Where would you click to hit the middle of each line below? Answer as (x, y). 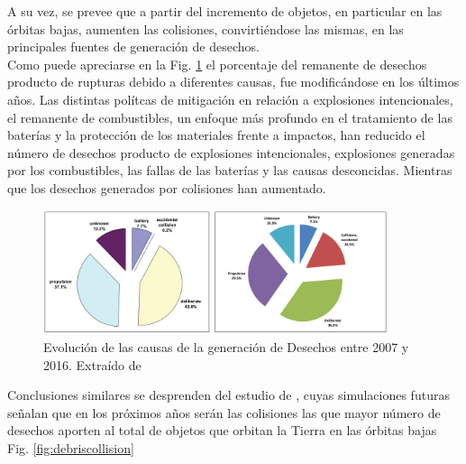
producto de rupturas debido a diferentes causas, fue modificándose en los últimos (233, 82)
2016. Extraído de (92, 364)
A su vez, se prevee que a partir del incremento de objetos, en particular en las (225, 11)
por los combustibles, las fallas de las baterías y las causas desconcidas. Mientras (230, 170)
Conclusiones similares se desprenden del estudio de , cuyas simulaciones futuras (228, 395)
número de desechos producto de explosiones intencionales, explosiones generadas (231, 152)
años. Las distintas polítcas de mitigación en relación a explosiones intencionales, (230, 99)
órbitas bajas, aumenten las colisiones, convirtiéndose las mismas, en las (206, 28)
